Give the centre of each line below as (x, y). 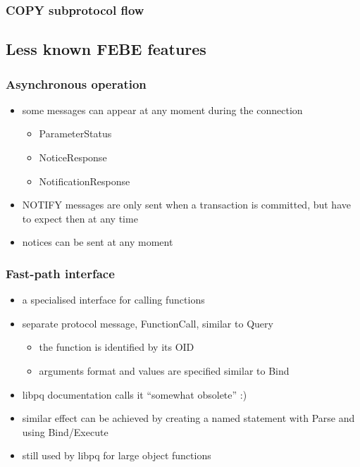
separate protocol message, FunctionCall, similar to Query (148, 323)
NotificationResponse (85, 181)
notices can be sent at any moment (98, 242)
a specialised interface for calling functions (113, 300)
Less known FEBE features (106, 49)
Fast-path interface (60, 273)
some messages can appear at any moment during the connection (162, 110)
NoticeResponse (73, 157)
